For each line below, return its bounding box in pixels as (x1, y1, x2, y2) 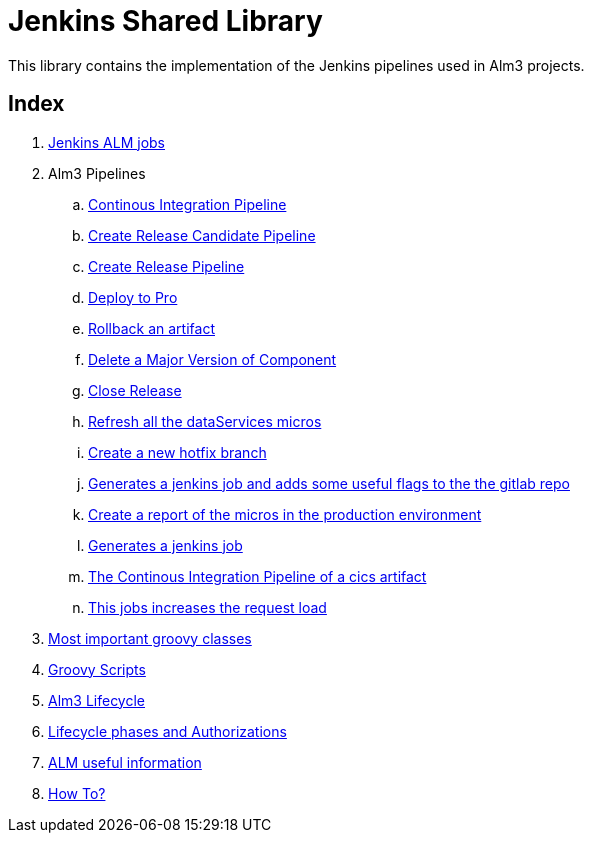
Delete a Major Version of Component (88, 350, 337, 368)
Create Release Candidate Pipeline (88, 226, 316, 244)
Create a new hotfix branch (88, 443, 267, 461)
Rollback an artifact (88, 319, 215, 337)
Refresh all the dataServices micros (88, 412, 322, 430)
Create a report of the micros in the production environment (88, 505, 482, 523)
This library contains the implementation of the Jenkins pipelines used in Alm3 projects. (8, 56, 585, 74)
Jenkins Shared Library (8, 4, 323, 38)
